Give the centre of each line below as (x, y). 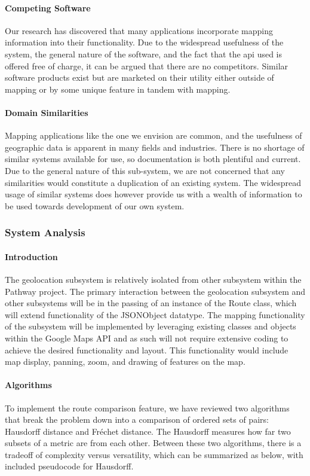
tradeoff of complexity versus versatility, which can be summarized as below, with (154, 454)
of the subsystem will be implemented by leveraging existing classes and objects (151, 326)
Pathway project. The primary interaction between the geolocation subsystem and (155, 291)
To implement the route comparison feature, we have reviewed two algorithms (147, 408)
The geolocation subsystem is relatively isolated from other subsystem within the (153, 279)
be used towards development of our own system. (95, 205)
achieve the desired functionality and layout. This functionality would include (147, 350)
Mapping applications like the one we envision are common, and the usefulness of (154, 135)
